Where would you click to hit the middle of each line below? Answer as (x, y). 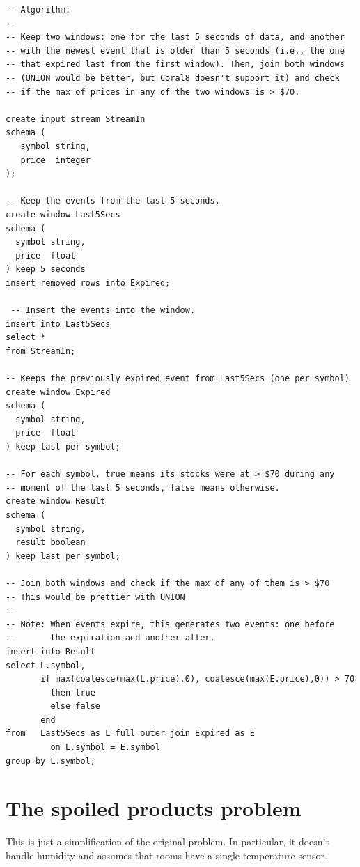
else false (76, 706)
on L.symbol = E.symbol (105, 747)
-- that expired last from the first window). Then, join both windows (175, 64)
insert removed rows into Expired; (88, 283)
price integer (55, 160)
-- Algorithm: (38, 10)
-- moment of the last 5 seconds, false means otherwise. (143, 488)
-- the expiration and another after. (110, 638)
